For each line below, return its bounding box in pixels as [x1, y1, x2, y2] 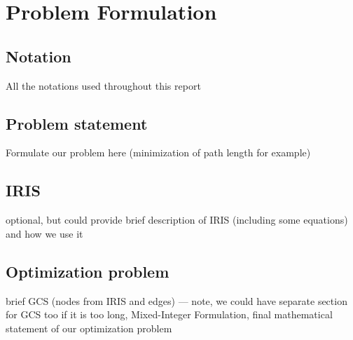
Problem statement [6, 112, 148, 134]
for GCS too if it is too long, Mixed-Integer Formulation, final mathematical [6, 307, 333, 322]
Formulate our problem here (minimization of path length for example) [6, 145, 311, 160]
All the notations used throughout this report [6, 78, 201, 93]
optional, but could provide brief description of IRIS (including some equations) [6, 212, 348, 227]
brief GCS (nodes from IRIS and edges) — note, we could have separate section [6, 293, 347, 308]
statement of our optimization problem [6, 320, 172, 335]
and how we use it [6, 226, 83, 240]
